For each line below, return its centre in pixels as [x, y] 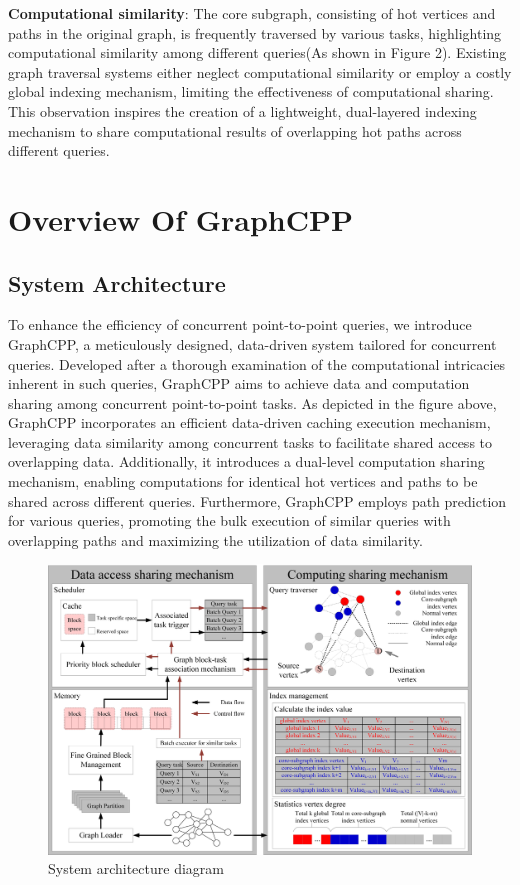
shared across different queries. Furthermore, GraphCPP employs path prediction [257, 500]
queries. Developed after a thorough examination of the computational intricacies [257, 363]
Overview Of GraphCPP [181, 218]
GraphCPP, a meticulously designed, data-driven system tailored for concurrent [252, 343]
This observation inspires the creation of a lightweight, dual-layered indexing [242, 110]
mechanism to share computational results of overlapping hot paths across [235, 130]
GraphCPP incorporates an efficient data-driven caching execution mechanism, [249, 422]
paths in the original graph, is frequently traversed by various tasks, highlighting [255, 32]
